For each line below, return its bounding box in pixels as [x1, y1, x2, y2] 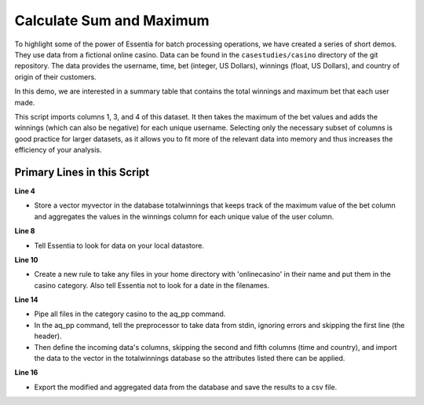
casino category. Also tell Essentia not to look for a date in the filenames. [34, 280, 270, 290]
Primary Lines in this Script [14, 165, 150, 179]
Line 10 [14, 255, 38, 264]
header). [34, 331, 62, 341]
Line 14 [14, 295, 38, 304]
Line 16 [14, 368, 38, 377]
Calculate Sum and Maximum [14, 12, 210, 29]
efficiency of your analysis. [14, 145, 102, 155]
